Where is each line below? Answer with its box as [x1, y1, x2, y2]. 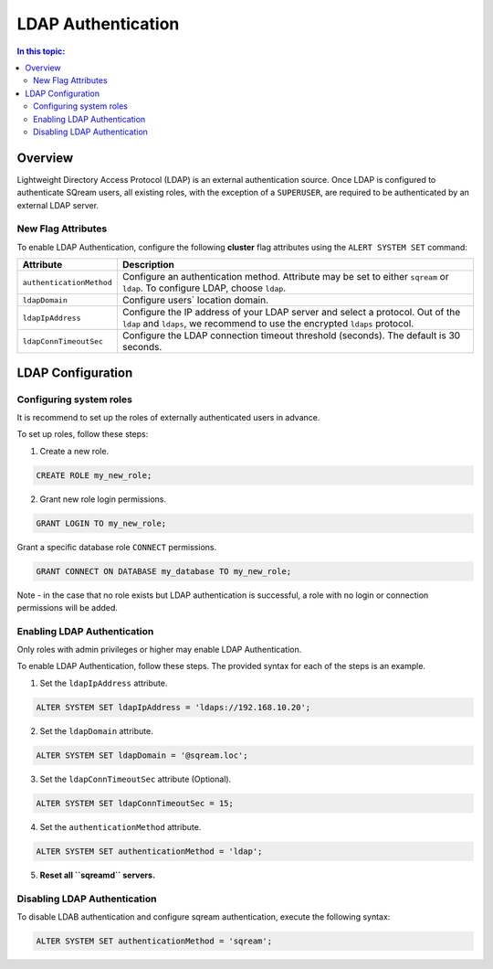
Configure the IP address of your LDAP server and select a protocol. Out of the [121, 306, 461, 319]
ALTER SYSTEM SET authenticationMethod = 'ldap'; [36, 846, 263, 857]
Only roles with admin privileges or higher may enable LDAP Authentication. [16, 644, 302, 655]
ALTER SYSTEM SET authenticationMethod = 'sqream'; [36, 935, 273, 946]
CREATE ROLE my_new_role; [36, 470, 152, 480]
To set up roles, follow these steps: [16, 429, 149, 440]
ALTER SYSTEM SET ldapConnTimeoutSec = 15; [36, 798, 235, 808]
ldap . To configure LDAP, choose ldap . [121, 282, 287, 294]
